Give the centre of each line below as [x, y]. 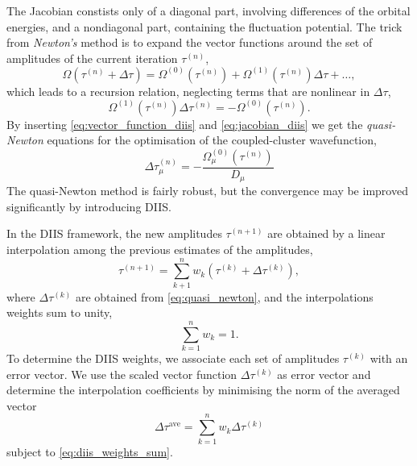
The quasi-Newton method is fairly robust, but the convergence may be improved [207, 191]
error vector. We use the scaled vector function [122, 374]
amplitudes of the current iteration [92, 58]
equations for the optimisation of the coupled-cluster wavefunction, [212, 140]
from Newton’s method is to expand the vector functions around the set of [190, 42]
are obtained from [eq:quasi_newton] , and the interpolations [224, 296]
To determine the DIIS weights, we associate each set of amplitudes [173, 358]
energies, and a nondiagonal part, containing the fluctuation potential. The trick [204, 26]
